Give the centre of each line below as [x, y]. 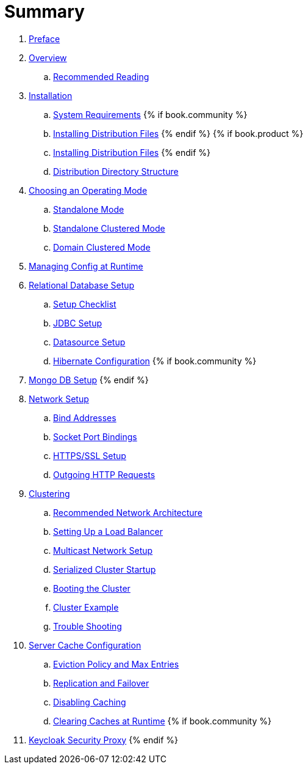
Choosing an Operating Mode [88, 190]
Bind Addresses [85, 418]
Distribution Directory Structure [116, 171]
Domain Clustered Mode [102, 247]
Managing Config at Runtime [86, 266]
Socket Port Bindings [95, 436]
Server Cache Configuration [85, 645]
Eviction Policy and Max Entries [116, 664]
